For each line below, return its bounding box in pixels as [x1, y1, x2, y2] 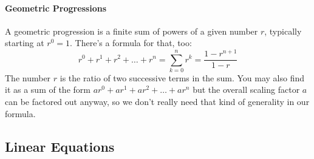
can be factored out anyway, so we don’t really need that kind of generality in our [5, 95, 310, 108]
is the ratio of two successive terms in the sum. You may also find [60, 71, 305, 84]
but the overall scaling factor [193, 83, 300, 96]
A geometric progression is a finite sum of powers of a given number [5, 24, 258, 37]
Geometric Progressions [5, 1, 107, 14]
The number [5, 71, 51, 84]
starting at [5, 36, 44, 49]
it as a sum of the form [5, 83, 90, 96]
